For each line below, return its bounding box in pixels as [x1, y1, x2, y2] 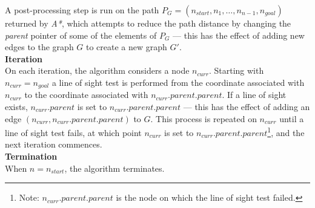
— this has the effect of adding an [183, 100, 310, 113]
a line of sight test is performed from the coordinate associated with [51, 76, 305, 88]
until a [279, 112, 304, 125]
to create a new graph [86, 41, 167, 53]
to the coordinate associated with [24, 88, 148, 101]
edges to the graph [5, 41, 74, 53]
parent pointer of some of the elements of [5, 28, 157, 41]
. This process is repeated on [150, 112, 257, 125]
